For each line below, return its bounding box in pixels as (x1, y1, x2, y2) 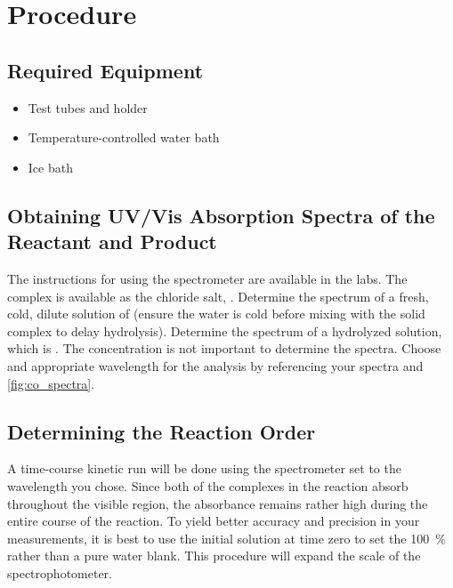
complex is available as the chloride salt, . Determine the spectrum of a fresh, (7, 286, 429, 305)
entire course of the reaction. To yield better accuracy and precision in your (7, 511, 420, 530)
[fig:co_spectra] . (7, 374, 95, 392)
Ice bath (28, 157, 73, 176)
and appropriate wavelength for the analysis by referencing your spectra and (7, 356, 424, 375)
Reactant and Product (7, 228, 217, 255)
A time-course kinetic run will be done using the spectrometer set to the (7, 459, 401, 478)
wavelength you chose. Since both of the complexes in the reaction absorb (7, 476, 409, 495)
